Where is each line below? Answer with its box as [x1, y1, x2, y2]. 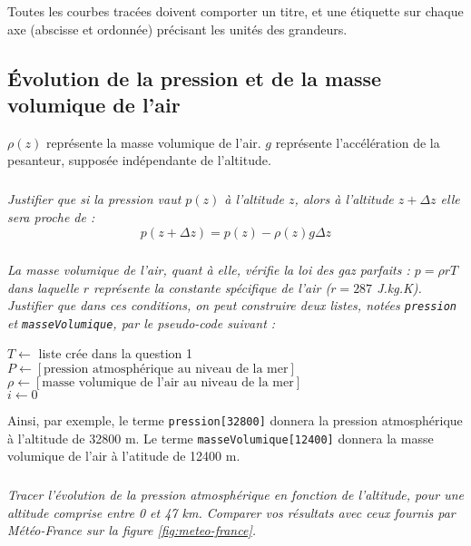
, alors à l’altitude [294, 190, 394, 209]
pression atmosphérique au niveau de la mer [44, 363, 289, 375]
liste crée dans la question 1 [38, 344, 192, 363]
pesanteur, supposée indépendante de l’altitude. [7, 151, 271, 170]
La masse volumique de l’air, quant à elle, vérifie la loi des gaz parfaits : [7, 259, 410, 278]
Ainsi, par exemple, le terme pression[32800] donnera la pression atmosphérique [7, 411, 463, 429]
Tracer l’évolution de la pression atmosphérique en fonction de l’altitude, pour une [7, 485, 464, 504]
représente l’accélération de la [275, 132, 440, 151]
